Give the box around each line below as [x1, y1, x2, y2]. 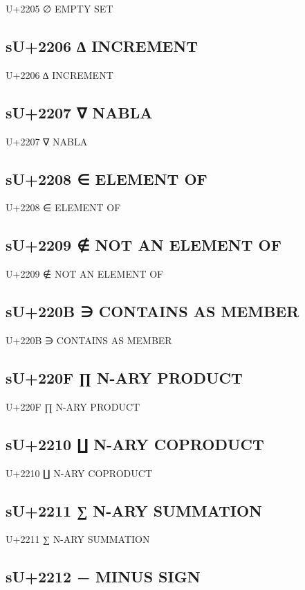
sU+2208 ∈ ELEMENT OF [6, 168, 207, 189]
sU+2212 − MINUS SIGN [6, 566, 201, 587]
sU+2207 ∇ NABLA [6, 101, 153, 123]
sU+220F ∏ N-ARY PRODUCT [6, 366, 243, 388]
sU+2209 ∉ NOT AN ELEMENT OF [6, 234, 281, 256]
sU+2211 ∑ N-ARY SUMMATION [6, 499, 262, 521]
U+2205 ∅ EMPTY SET [6, 1, 113, 15]
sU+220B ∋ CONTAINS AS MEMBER [6, 301, 299, 322]
